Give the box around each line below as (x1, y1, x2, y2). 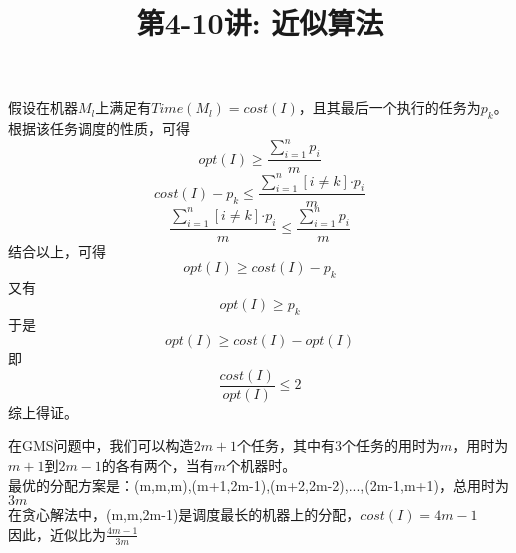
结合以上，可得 (8, 240, 106, 261)
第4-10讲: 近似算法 (136, 2, 384, 43)
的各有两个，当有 (101, 454, 214, 475)
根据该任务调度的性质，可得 (8, 118, 190, 139)
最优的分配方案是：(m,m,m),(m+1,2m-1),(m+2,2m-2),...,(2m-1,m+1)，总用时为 (8, 474, 509, 495)
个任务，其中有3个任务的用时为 (237, 435, 441, 456)
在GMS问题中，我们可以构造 (8, 435, 194, 456)
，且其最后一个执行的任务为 (298, 97, 481, 118)
